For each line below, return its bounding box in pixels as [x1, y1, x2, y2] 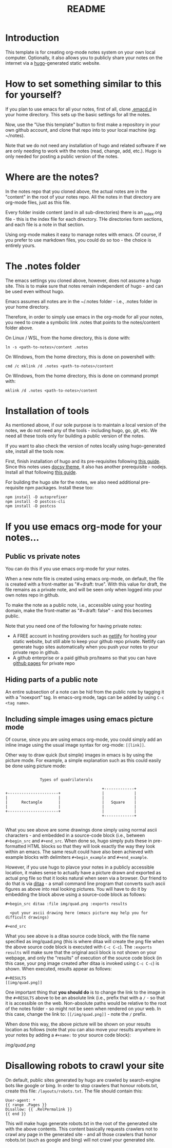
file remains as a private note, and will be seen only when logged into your [5, 587, 163, 593]
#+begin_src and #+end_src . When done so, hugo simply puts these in [5, 838, 152, 844]
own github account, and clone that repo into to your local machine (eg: [5, 127, 157, 133]
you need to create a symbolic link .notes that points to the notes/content [5, 319, 160, 325]
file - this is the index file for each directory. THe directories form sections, [5, 216, 163, 222]
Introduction [5, 32, 60, 44]
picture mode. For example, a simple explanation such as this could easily [5, 757, 161, 764]
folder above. [5, 325, 33, 331]
